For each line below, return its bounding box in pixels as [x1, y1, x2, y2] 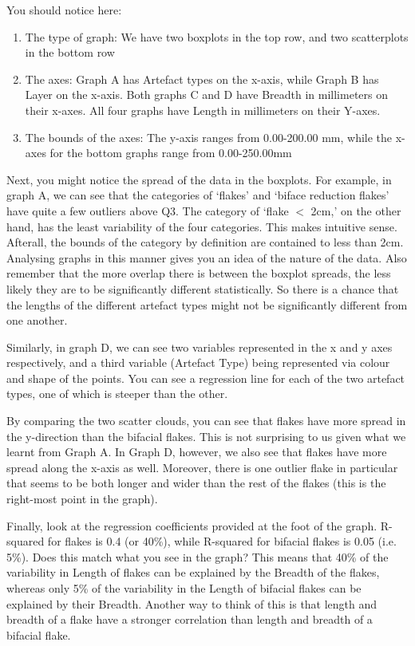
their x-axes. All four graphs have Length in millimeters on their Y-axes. [25, 101, 381, 118]
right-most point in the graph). [6, 490, 158, 507]
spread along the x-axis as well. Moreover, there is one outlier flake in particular [6, 459, 398, 475]
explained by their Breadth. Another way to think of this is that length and [6, 595, 377, 612]
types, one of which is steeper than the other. [6, 385, 228, 402]
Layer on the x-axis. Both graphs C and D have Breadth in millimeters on [25, 86, 388, 103]
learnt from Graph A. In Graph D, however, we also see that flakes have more [6, 443, 387, 460]
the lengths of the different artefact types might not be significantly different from [6, 296, 408, 313]
